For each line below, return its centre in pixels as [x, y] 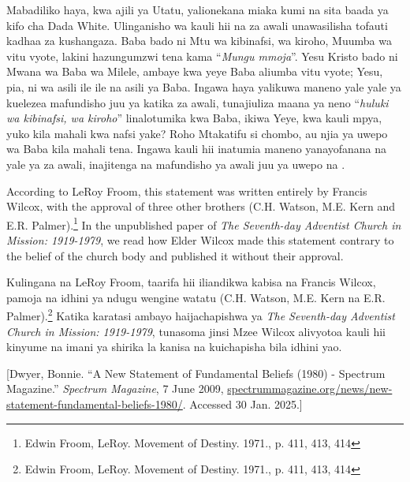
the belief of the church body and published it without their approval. [175, 255]
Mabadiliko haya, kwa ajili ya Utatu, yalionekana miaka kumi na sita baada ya [198, 9]
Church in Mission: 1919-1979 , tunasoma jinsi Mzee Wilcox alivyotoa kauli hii [196, 331]
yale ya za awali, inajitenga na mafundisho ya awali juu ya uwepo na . [176, 164]
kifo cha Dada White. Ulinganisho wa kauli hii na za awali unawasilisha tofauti [197, 25]
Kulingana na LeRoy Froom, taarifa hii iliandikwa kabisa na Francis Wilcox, [191, 282]
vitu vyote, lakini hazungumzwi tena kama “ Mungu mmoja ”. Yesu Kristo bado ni [202, 56]
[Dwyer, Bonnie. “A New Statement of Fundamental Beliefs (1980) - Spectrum [196, 373]
